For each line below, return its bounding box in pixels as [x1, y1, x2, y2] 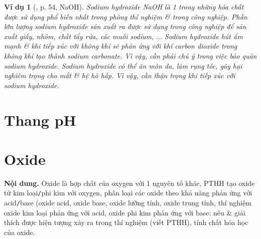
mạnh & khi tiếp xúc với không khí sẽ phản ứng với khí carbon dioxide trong [4, 41, 237, 51]
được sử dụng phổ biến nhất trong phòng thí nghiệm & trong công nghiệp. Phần [4, 11, 247, 22]
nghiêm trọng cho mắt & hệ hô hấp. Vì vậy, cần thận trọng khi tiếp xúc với [4, 70, 235, 81]
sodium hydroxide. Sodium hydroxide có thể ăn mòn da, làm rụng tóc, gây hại [4, 60, 242, 71]
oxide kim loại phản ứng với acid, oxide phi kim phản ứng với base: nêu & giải [4, 207, 245, 217]
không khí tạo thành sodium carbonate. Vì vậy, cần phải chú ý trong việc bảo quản [4, 50, 257, 61]
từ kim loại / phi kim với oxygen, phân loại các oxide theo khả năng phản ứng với [4, 187, 252, 198]
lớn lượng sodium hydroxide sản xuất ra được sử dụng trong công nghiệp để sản [4, 21, 246, 32]
